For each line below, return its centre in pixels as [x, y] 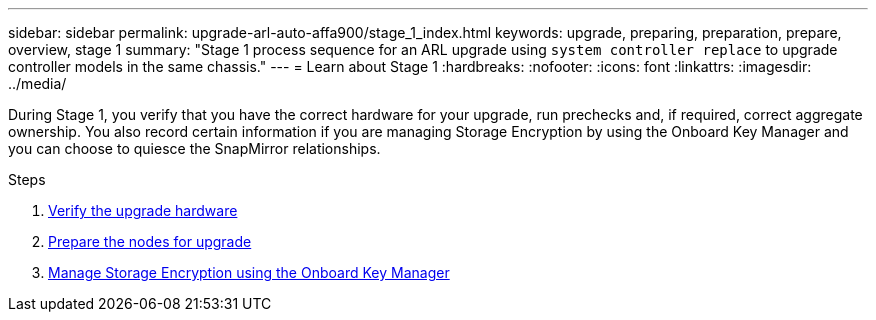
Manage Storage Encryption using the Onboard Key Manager [249, 272]
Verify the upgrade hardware [143, 210]
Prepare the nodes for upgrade [150, 241]
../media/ [37, 83]
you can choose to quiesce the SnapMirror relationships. [194, 148]
